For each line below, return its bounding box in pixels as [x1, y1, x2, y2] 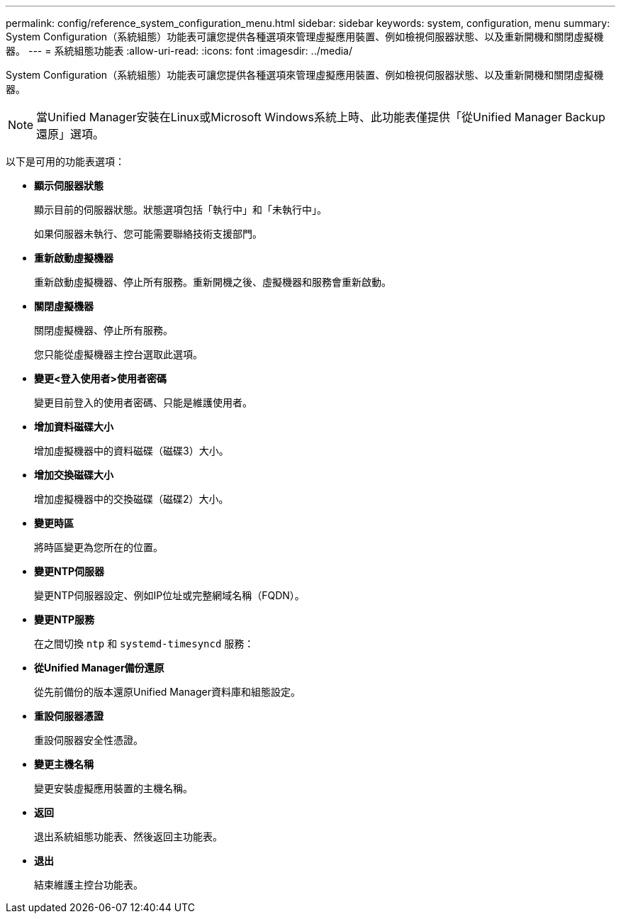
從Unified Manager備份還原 [34, 662, 164, 674]
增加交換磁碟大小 [34, 469, 113, 481]
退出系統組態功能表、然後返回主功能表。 [34, 830, 223, 842]
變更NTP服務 [34, 613, 95, 625]
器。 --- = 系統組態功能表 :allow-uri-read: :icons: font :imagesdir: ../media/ [6, 45, 353, 57]
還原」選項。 [36, 127, 105, 141]
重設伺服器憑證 [34, 710, 103, 722]
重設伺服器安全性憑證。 [34, 734, 143, 746]
